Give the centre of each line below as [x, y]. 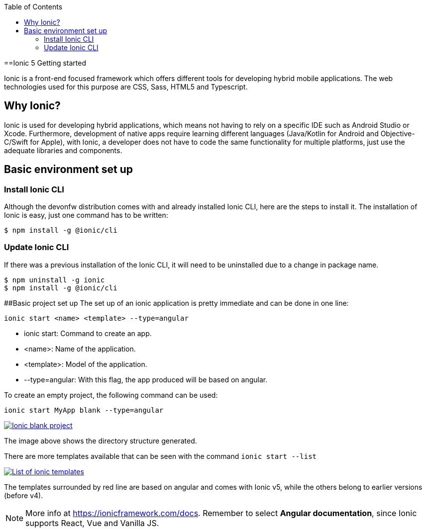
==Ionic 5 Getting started [45, 63]
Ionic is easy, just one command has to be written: [86, 215]
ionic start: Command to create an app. [88, 333]
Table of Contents [33, 7]
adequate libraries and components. [63, 150]
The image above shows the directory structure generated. [101, 441]
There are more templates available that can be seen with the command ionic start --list [160, 456]
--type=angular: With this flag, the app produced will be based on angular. [146, 379]
